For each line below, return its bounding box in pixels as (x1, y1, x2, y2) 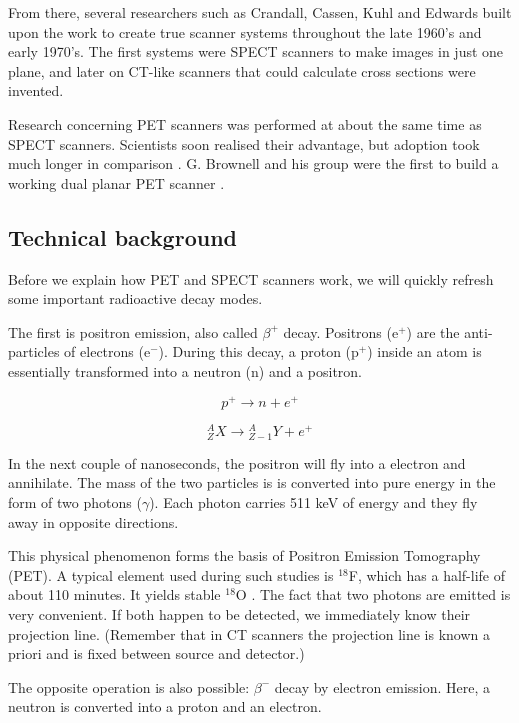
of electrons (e (64, 341, 151, 362)
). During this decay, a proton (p (158, 341, 359, 362)
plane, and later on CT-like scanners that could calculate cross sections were (8, 60, 476, 81)
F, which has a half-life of (348, 564, 506, 585)
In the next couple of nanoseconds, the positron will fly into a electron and (8, 452, 466, 473)
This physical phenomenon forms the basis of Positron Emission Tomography (8, 545, 481, 566)
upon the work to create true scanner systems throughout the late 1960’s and (8, 21, 482, 42)
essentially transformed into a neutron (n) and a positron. (8, 360, 363, 381)
